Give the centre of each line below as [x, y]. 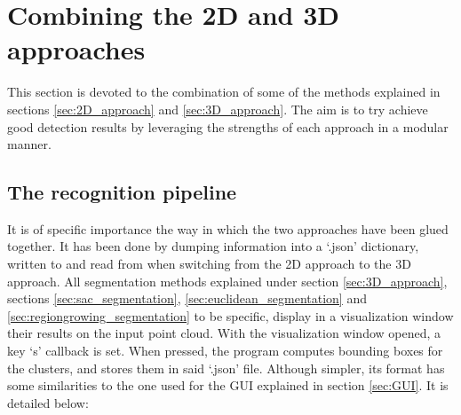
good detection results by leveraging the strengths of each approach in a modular [228, 126]
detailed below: [48, 402]
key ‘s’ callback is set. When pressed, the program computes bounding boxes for [225, 351]
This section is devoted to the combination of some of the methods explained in [224, 92]
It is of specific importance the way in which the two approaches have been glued [228, 228]
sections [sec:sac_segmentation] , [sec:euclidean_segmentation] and [187, 298]
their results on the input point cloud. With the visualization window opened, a [224, 333]
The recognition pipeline [122, 192]
